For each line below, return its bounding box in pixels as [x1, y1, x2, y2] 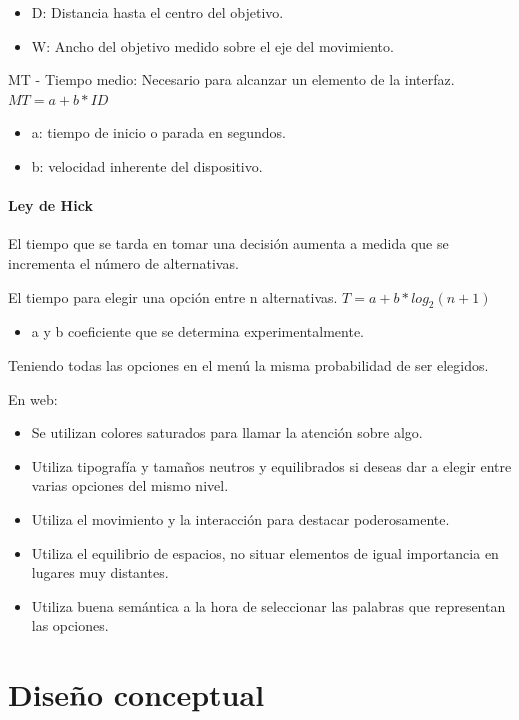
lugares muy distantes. [31, 562, 169, 583]
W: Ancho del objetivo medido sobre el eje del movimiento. [31, 35, 394, 56]
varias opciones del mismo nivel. [31, 475, 229, 496]
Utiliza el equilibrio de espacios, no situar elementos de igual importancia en [31, 542, 499, 563]
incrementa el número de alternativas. [8, 252, 239, 273]
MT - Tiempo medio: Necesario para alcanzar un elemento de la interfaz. [8, 69, 455, 90]
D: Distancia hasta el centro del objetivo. [31, 2, 284, 22]
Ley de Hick [8, 195, 93, 216]
